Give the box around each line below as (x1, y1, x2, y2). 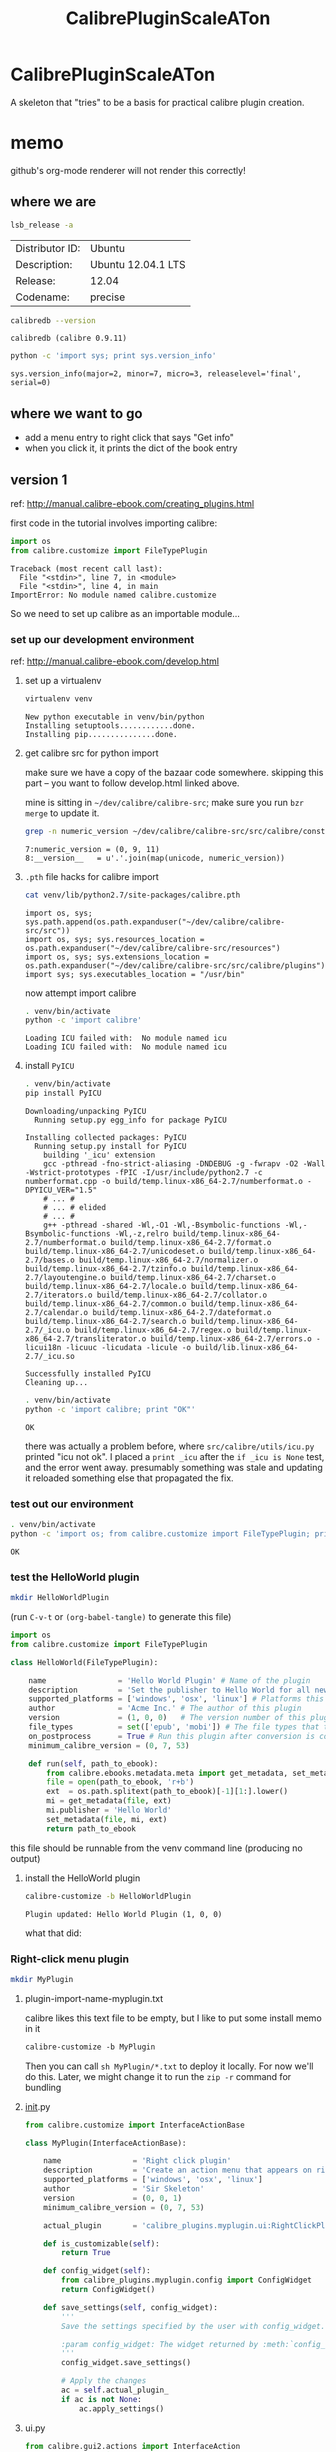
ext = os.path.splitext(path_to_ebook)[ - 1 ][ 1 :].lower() (46, 1787, 288, 1797)
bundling (24, 2081, 62, 2093)
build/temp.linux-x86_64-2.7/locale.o (24, 1282, 187, 1292)
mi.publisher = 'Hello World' (46, 1805, 172, 1816)
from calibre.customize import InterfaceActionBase (24, 2120, 245, 2130)
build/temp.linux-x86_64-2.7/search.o (24, 1317, 187, 1327)
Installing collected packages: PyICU (24, 1133, 187, 1143)
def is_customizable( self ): (43, 2238, 160, 2249)
